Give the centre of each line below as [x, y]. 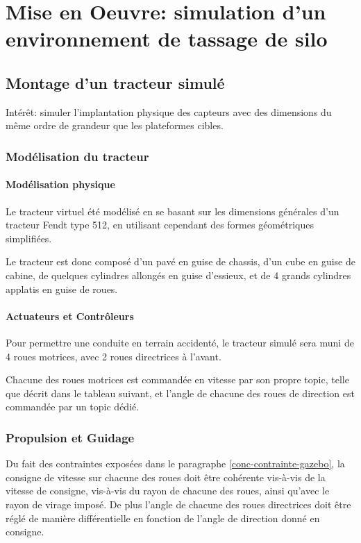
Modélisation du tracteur [77, 156]
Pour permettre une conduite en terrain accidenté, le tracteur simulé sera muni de [180, 342]
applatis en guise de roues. [62, 289]
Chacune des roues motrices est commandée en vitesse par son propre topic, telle [177, 379]
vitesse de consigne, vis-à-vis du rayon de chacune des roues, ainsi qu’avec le [168, 491]
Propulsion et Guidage [70, 437]
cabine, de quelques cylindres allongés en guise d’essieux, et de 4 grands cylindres [178, 275]
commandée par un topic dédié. [73, 407]
